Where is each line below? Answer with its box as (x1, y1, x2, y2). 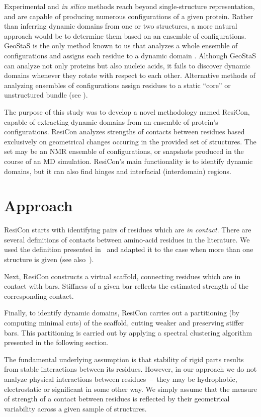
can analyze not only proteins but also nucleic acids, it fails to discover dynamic (4, 60, 250, 70)
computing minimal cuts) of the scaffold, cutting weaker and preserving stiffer (4, 317, 244, 327)
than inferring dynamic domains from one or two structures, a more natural (4, 21, 237, 31)
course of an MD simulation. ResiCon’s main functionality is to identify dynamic (4, 155, 253, 166)
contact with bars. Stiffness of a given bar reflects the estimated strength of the (4, 281, 248, 291)
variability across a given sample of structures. (4, 403, 147, 413)
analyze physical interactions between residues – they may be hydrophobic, (4, 373, 237, 384)
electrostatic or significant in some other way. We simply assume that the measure (4, 383, 257, 394)
